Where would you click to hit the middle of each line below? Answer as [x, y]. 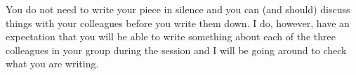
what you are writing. [52, 64]
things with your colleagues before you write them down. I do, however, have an [178, 23]
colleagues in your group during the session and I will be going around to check [176, 50]
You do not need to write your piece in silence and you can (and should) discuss [178, 9]
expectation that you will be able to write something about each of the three [171, 36]
